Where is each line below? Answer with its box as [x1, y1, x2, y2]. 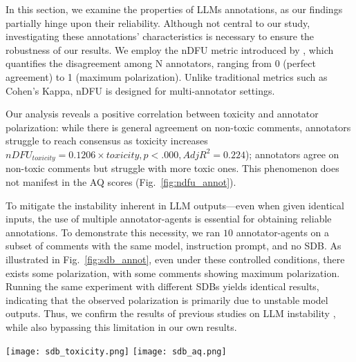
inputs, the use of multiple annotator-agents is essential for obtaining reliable [6, 211, 332, 226]
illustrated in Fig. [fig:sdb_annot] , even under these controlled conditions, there [6, 251, 345, 266]
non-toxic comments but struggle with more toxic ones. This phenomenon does [6, 161, 339, 175]
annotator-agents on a [236, 225, 330, 239]
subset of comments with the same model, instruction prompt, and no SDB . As [6, 238, 341, 253]
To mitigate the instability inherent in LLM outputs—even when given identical [6, 198, 344, 212]
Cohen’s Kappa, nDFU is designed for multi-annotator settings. [6, 83, 275, 97]
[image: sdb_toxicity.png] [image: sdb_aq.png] [6, 346, 227, 356]
